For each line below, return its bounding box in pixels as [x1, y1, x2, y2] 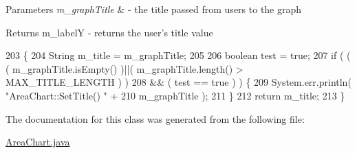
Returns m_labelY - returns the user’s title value [6, 25, 213, 39]
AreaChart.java [6, 134, 70, 149]
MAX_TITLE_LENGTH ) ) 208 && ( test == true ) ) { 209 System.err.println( [6, 75, 351, 89]
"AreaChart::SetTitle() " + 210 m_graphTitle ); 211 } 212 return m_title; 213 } [6, 88, 345, 102]
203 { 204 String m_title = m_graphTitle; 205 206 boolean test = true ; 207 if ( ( [6, 48, 351, 62]
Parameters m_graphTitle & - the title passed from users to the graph [6, 2, 302, 16]
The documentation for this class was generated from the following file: [6, 111, 305, 126]
